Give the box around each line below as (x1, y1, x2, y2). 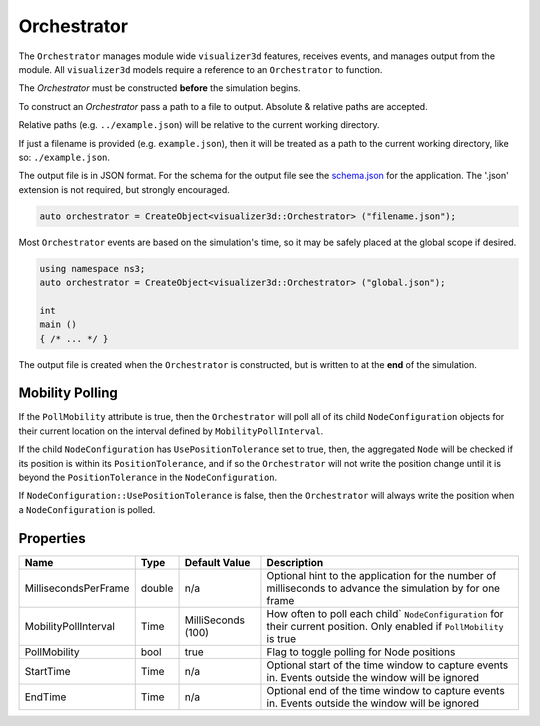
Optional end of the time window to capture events (266, 683, 505, 697)
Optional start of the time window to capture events (266, 658, 509, 672)
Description (266, 555, 324, 569)
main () (39, 319, 77, 330)
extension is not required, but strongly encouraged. (18, 183, 230, 195)
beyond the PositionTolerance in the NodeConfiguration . (18, 471, 278, 484)
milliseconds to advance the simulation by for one (266, 581, 500, 595)
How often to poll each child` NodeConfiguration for (266, 606, 504, 620)
